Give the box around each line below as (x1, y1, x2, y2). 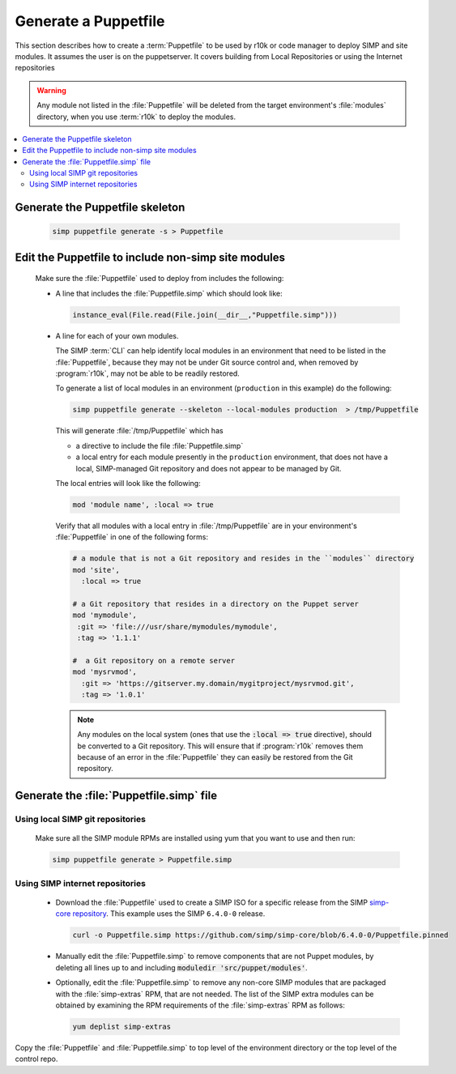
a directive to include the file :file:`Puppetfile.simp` (75, 441, 244, 450)
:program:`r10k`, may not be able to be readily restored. (55, 369, 241, 378)
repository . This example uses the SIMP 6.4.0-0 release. (72, 909, 266, 918)
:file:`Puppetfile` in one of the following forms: (55, 532, 208, 542)
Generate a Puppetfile (15, 12, 165, 30)
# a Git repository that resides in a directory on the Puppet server (72, 599, 360, 608)
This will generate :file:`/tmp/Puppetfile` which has (55, 426, 224, 436)
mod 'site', (72, 565, 121, 574)
